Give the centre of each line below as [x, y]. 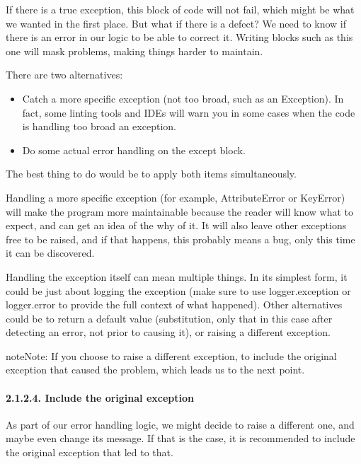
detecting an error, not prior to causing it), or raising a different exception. [168, 332]
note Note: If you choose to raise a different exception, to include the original [171, 355]
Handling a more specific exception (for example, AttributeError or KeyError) [176, 197]
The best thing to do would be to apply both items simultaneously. [151, 174]
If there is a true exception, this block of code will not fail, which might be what [180, 9]
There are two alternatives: [64, 75]
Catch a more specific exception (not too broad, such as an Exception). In [183, 98]
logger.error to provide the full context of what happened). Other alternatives [174, 304]
